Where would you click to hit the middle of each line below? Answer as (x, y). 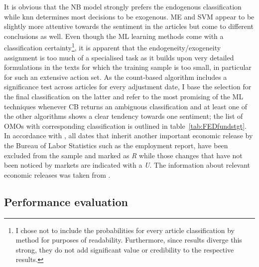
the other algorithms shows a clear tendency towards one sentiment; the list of (124, 116)
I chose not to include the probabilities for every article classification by (125, 230)
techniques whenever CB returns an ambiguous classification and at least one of (126, 106)
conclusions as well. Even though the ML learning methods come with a (114, 36)
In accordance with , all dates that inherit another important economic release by (129, 135)
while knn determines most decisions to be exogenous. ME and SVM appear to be (129, 16)
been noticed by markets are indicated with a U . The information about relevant (127, 165)
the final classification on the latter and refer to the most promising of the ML (124, 96)
